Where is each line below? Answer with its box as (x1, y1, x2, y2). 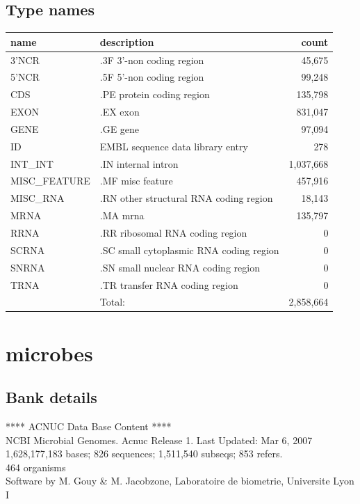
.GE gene (99, 121, 140, 136)
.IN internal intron (99, 156, 179, 171)
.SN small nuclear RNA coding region (99, 260, 260, 274)
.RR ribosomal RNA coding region (99, 225, 247, 239)
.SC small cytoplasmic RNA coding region (99, 242, 279, 257)
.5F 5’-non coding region (99, 70, 204, 84)
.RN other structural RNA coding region (99, 191, 273, 205)
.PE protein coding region (99, 87, 210, 102)
